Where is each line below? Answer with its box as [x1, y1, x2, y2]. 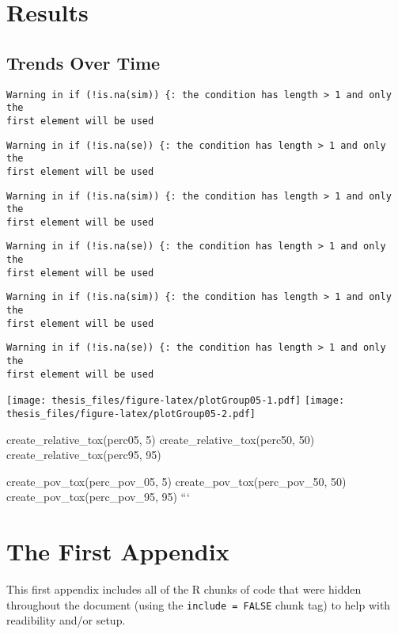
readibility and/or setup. [6, 612, 126, 628]
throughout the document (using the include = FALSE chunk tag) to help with [6, 596, 391, 613]
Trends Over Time [6, 50, 161, 74]
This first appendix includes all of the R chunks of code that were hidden [6, 581, 362, 598]
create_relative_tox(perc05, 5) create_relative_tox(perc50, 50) [6, 431, 315, 447]
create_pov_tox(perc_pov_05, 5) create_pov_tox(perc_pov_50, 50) [6, 473, 347, 489]
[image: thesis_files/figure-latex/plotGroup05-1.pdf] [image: [6, 395, 345, 407]
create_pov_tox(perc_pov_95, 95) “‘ [6, 488, 190, 505]
